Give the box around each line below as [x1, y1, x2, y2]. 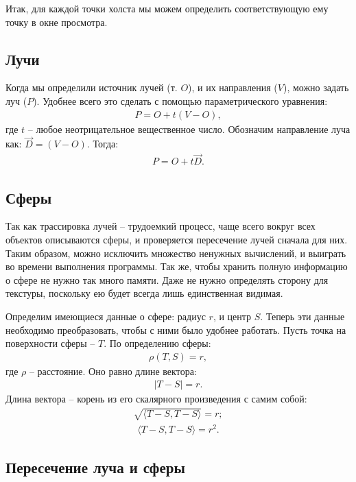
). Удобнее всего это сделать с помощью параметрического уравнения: [33, 93, 328, 108]
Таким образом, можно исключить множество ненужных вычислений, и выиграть [5, 245, 346, 260]
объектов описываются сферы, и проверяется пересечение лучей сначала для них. [5, 232, 348, 247]
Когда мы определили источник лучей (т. [5, 80, 178, 95]
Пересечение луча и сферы [5, 457, 185, 478]
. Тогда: [86, 136, 119, 151]
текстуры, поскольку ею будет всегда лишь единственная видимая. [5, 286, 283, 300]
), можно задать [283, 80, 349, 95]
